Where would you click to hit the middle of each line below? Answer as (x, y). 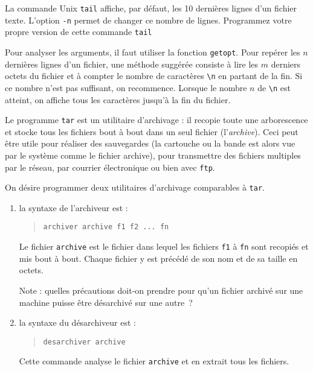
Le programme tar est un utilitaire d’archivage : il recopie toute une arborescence (156, 120)
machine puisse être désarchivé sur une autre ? (106, 302)
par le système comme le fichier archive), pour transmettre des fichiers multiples (153, 155)
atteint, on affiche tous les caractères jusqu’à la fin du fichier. (118, 99)
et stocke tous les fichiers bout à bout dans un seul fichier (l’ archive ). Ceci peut (152, 131)
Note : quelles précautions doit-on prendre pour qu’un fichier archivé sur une (161, 290)
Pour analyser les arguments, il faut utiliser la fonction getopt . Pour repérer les (153, 52)
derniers (286, 64)
